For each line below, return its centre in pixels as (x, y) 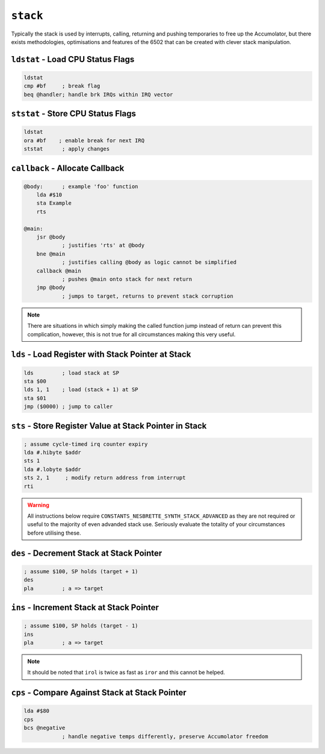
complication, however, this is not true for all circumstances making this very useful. (132, 334)
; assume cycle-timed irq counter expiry (86, 444)
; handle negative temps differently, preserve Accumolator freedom (165, 736)
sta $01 (35, 398)
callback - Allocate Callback (68, 168)
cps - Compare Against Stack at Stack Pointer (99, 693)
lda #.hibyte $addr (52, 453)
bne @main (51, 254)
